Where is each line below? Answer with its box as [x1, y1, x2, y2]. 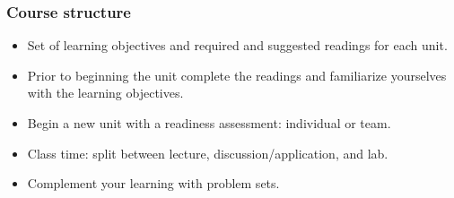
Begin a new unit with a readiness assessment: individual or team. [27, 114, 391, 132]
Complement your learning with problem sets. [27, 174, 280, 193]
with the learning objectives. [27, 83, 184, 102]
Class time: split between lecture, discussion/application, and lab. [27, 143, 389, 162]
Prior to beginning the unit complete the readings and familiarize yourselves [27, 65, 447, 84]
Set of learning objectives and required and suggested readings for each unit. [27, 36, 448, 55]
